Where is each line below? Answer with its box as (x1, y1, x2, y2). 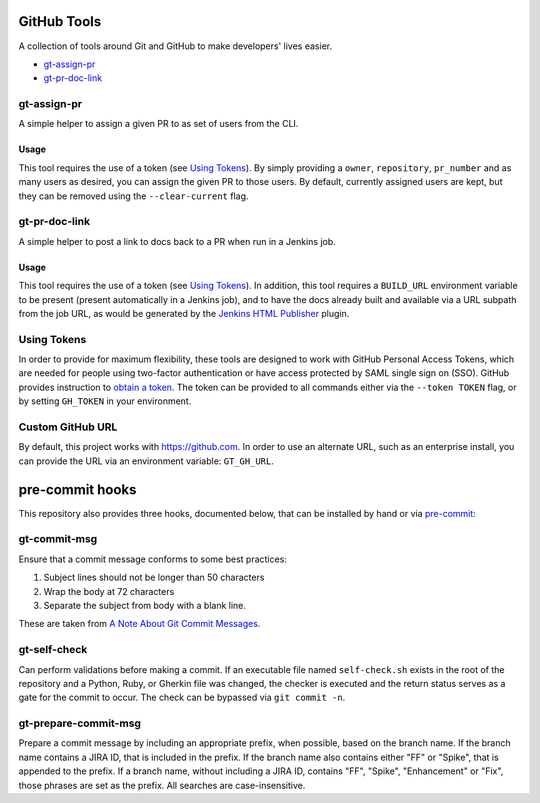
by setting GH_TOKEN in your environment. (18, 395, 192, 407)
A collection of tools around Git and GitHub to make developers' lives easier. (18, 40, 333, 52)
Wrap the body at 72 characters (43, 585, 175, 597)
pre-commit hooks (18, 481, 137, 498)
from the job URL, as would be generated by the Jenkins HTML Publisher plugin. (18, 307, 350, 319)
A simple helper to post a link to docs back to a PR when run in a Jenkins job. (18, 235, 337, 247)
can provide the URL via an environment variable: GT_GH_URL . (18, 455, 274, 467)
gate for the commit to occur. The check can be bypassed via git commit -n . (18, 691, 346, 704)
